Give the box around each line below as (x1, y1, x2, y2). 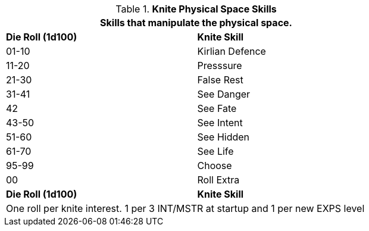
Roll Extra (197, 174, 240, 186)
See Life (197, 145, 234, 157)
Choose (197, 160, 232, 171)
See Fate (197, 102, 237, 114)
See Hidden (197, 131, 250, 143)
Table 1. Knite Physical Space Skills (115, 3, 277, 15)
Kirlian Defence (197, 45, 266, 57)
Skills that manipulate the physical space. (100, 17, 292, 29)
